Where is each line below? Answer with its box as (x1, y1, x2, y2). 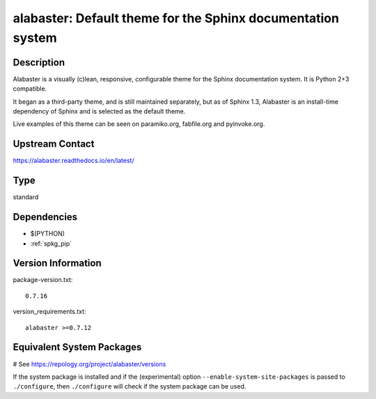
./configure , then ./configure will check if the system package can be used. (13, 382, 246, 391)
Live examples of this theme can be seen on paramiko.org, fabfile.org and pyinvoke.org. (13, 120, 265, 128)
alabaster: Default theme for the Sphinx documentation (13, 10, 339, 26)
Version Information (13, 258, 102, 269)
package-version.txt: (13, 276, 73, 284)
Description (13, 56, 65, 68)
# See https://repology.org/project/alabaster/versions (13, 359, 166, 368)
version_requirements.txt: (13, 307, 86, 316)
